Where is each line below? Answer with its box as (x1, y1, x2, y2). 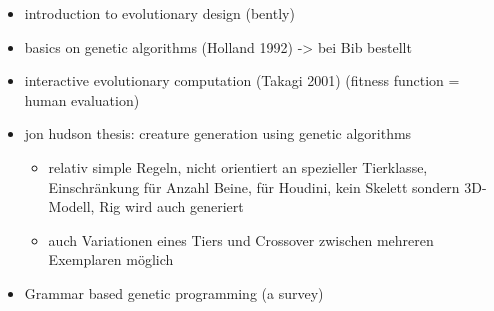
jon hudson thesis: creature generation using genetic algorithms (24, 123, 412, 144)
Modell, (48, 196, 95, 217)
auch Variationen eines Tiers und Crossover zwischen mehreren (48, 229, 434, 250)
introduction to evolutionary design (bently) (24, 3, 295, 23)
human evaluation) (24, 89, 140, 110)
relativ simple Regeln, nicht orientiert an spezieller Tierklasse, (48, 156, 428, 177)
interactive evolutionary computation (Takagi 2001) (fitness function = (24, 70, 460, 91)
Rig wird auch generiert (99, 196, 244, 217)
